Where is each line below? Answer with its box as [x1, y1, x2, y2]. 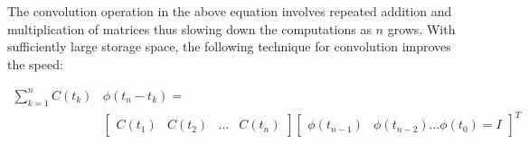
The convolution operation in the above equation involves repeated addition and [7, 2, 452, 20]
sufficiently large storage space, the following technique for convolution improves [7, 37, 451, 56]
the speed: [7, 54, 63, 73]
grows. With [387, 19, 456, 38]
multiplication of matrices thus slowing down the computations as [7, 19, 372, 38]
